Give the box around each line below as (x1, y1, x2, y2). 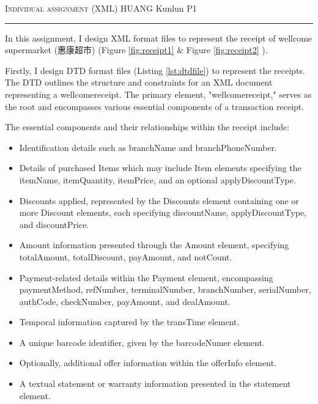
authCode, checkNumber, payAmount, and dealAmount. (19, 295, 231, 307)
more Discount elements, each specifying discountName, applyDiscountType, (19, 206, 307, 219)
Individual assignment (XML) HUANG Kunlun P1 (5, 2, 197, 14)
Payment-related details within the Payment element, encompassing (19, 271, 273, 284)
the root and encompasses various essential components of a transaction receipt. (5, 100, 305, 112)
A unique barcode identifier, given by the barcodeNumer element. (19, 336, 265, 348)
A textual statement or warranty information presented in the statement (19, 377, 291, 390)
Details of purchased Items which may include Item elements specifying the (19, 161, 301, 174)
